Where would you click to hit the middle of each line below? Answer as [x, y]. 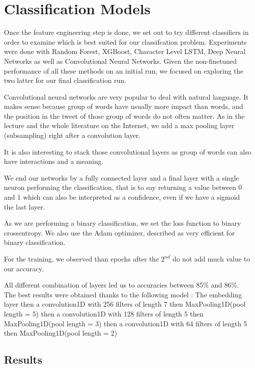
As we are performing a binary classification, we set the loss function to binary [123, 223]
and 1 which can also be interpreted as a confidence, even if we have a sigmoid [122, 197]
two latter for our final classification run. [65, 80]
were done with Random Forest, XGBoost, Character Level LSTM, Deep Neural [125, 51]
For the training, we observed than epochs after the [82, 259]
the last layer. [25, 206]
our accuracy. [24, 268]
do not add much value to [211, 259]
